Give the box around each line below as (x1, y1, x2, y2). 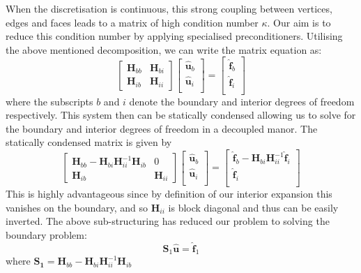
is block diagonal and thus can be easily (168, 200, 339, 214)
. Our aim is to (267, 15, 331, 29)
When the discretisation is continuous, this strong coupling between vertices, (6, 1, 332, 15)
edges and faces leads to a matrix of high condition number (6, 15, 259, 29)
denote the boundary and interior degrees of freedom (129, 94, 355, 108)
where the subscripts (6, 94, 93, 108)
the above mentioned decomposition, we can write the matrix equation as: (6, 42, 322, 57)
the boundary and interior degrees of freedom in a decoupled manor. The (6, 121, 318, 135)
